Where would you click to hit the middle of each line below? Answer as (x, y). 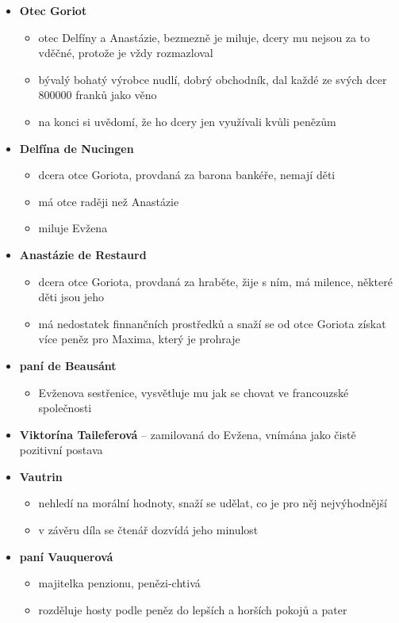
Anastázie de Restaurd (83, 254)
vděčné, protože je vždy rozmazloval (126, 53)
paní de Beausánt (68, 365)
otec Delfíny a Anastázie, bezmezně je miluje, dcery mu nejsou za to (204, 37)
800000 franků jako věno (98, 95)
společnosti (65, 408)
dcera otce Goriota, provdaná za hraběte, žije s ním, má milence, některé (215, 281)
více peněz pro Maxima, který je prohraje (139, 339)
